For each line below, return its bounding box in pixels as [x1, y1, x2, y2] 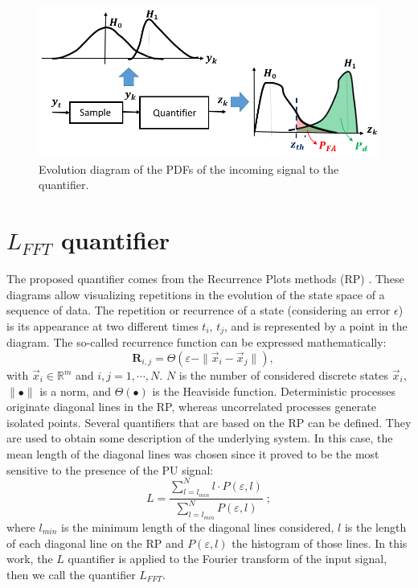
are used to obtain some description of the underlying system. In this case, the [6, 430, 393, 446]
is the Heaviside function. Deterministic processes [152, 382, 395, 399]
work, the [6, 550, 53, 567]
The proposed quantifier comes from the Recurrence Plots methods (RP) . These [6, 270, 404, 287]
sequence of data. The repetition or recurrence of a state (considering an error [6, 302, 391, 319]
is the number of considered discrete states [178, 367, 389, 383]
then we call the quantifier [6, 565, 136, 582]
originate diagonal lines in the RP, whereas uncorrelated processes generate [6, 398, 376, 415]
